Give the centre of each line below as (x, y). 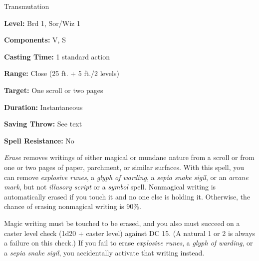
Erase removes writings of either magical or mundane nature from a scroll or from (129, 157)
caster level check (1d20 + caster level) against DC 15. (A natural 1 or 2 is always (130, 233)
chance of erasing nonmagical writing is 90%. (73, 206)
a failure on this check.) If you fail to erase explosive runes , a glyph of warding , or (129, 243)
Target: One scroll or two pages (54, 90)
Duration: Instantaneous (43, 107)
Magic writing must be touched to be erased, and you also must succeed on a (122, 223)
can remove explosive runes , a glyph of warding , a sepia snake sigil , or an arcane (126, 177)
